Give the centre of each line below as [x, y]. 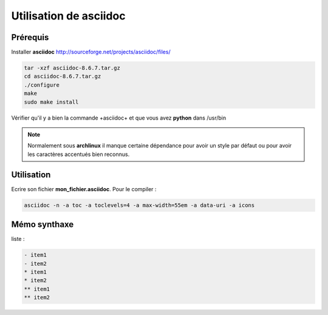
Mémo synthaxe [43, 225]
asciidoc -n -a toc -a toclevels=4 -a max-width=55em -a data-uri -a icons [139, 205]
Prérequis [30, 37]
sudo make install [51, 102]
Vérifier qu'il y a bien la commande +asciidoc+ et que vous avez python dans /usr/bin [119, 118]
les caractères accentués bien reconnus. [79, 154]
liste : [18, 239]
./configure [42, 85]
